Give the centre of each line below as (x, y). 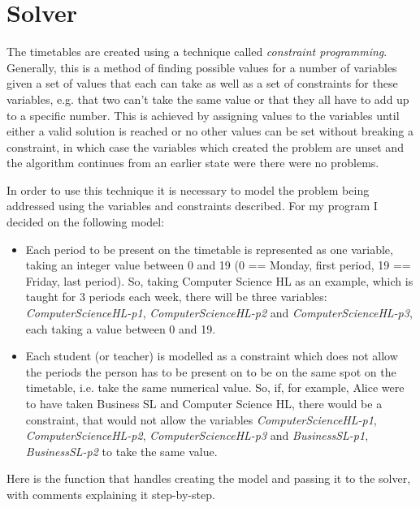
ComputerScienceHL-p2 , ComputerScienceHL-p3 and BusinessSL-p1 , (197, 435)
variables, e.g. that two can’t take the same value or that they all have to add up (208, 99)
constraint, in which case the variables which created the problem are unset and (205, 146)
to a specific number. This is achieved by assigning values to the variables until (203, 115)
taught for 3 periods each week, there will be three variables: (176, 297)
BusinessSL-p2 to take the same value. (121, 451)
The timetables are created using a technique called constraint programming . (197, 52)
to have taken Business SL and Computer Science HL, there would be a (204, 403)
